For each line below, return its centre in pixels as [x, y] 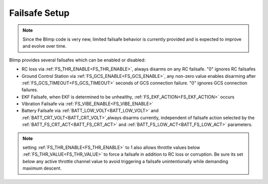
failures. [30, 90]
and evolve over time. [45, 46]
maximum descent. [42, 168]
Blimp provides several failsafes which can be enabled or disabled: [77, 60]
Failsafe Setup [39, 13]
